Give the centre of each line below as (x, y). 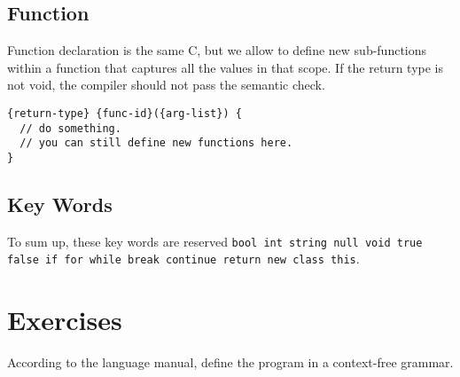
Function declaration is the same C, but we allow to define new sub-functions (217, 50)
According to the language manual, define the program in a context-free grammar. (230, 362)
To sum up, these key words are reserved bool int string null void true (215, 241)
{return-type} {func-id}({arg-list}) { (125, 113)
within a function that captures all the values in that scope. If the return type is (226, 67)
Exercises (65, 320)
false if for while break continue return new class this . (183, 259)
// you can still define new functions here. (156, 143)
